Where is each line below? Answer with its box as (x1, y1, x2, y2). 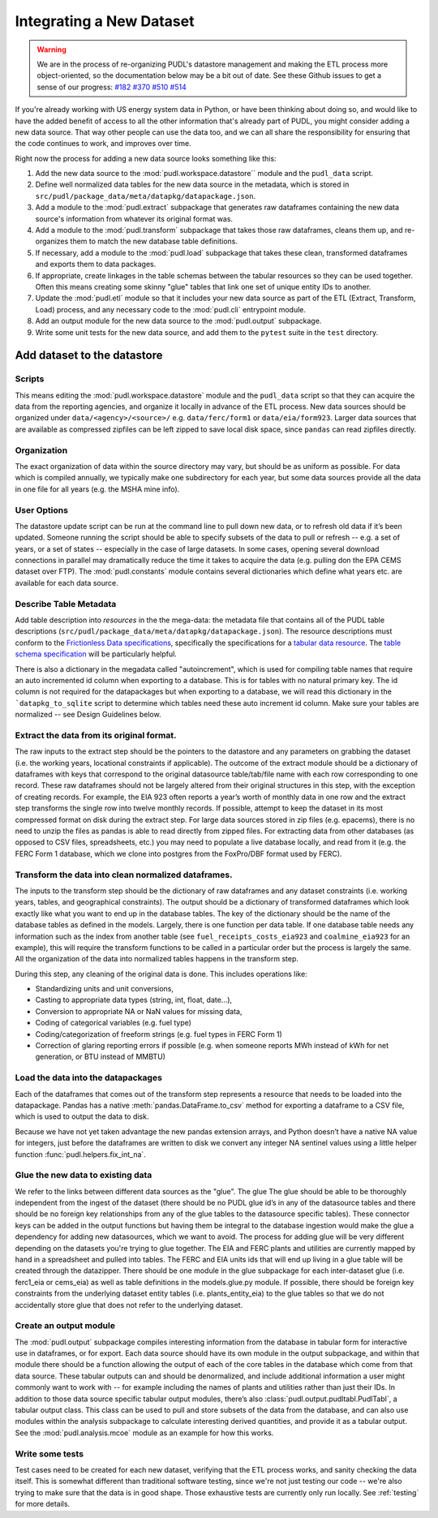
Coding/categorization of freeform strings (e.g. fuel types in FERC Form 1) (35, 1029, 283, 1039)
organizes (35, 236, 69, 247)
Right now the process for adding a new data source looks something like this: (15, 153, 277, 163)
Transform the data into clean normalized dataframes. (15, 869, 233, 880)
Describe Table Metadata (15, 598, 117, 609)
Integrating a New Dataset (15, 12, 195, 30)
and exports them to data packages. (35, 260, 157, 269)
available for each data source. (15, 578, 118, 587)
